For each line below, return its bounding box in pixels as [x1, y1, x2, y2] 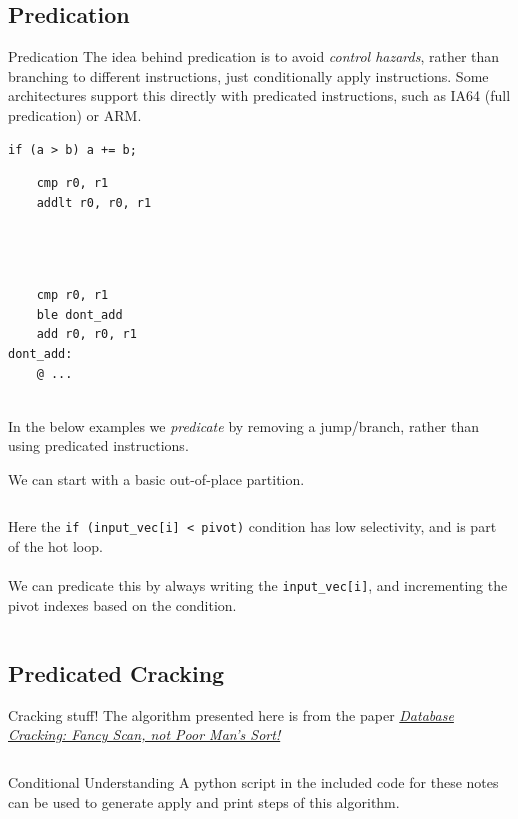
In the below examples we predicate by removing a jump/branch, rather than [8, 415, 480, 436]
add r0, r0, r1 [36, 327, 137, 342]
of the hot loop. [8, 536, 103, 557]
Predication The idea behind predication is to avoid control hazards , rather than [8, 46, 500, 67]
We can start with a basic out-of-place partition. [8, 468, 305, 489]
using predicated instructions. [8, 435, 189, 456]
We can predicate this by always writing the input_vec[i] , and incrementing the [8, 575, 508, 596]
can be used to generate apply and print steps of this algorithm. [8, 791, 400, 812]
